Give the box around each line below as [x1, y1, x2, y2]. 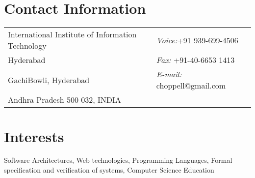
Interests [4, 126, 64, 147]
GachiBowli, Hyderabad [8, 74, 90, 86]
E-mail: [156, 68, 182, 80]
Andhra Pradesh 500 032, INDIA [8, 94, 121, 106]
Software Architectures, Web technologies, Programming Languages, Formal [4, 155, 232, 165]
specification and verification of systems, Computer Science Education [4, 164, 214, 175]
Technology [8, 40, 47, 52]
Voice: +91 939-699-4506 [156, 34, 238, 46]
